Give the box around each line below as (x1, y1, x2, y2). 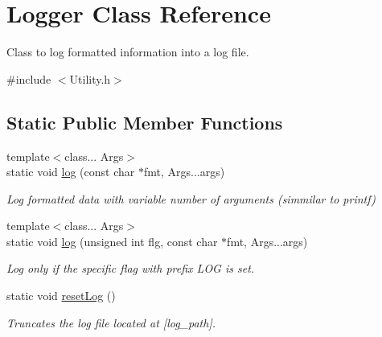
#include (6, 70, 51, 87)
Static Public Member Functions (6, 109, 283, 134)
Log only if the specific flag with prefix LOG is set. (6, 260, 255, 277)
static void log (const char (6, 163, 135, 180)
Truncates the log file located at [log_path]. (6, 314, 216, 331)
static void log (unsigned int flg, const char (6, 232, 218, 249)
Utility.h (69, 70, 111, 87)
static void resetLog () (6, 287, 116, 304)
